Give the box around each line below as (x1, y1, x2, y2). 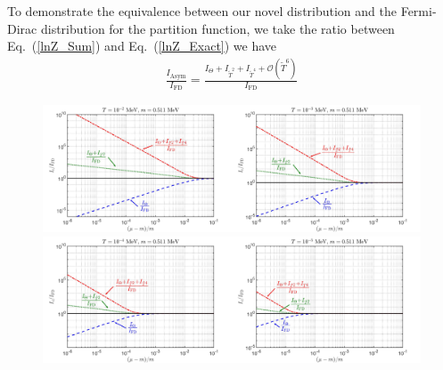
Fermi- (400, 2, 437, 20)
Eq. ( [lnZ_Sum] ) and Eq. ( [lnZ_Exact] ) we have (7, 36, 277, 55)
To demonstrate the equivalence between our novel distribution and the (7, 2, 397, 20)
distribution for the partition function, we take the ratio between (40, 19, 395, 37)
